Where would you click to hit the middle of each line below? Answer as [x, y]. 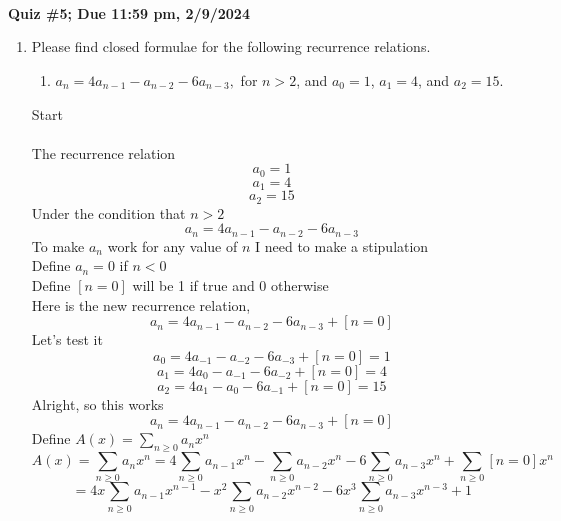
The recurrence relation [103, 152]
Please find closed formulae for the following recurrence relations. [231, 46]
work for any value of [172, 245]
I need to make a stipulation [342, 245]
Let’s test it [67, 339]
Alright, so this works [97, 403]
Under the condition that [108, 212]
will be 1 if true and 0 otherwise [230, 284]
